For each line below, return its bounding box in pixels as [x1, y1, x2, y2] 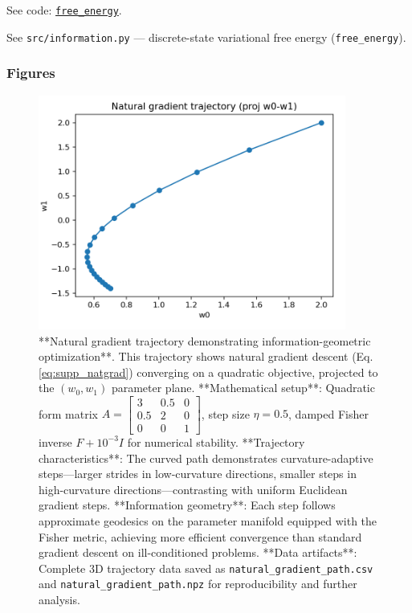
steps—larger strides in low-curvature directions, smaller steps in [39, 465, 357, 482]
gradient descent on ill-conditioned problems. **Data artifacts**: [39, 544, 357, 561]
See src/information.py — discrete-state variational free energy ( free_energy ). [6, 28, 406, 45]
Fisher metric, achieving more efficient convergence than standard [39, 528, 362, 545]
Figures [6, 63, 55, 83]
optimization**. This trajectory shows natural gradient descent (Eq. [39, 348, 373, 365]
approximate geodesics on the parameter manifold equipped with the [39, 512, 377, 529]
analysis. [39, 591, 80, 608]
